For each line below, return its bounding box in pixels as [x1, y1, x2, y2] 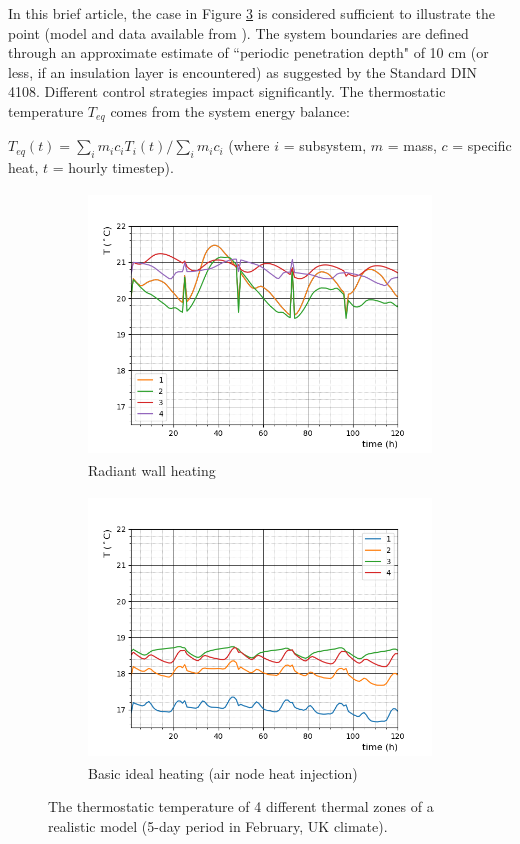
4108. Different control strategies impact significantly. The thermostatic [8, 81, 446, 102]
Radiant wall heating [88, 459, 216, 480]
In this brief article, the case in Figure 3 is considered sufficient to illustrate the [8, 3, 495, 23]
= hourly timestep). [52, 157, 174, 178]
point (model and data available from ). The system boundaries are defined [8, 22, 469, 43]
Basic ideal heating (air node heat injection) [88, 762, 358, 783]
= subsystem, [283, 135, 367, 156]
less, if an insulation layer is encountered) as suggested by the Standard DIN [8, 61, 478, 82]
